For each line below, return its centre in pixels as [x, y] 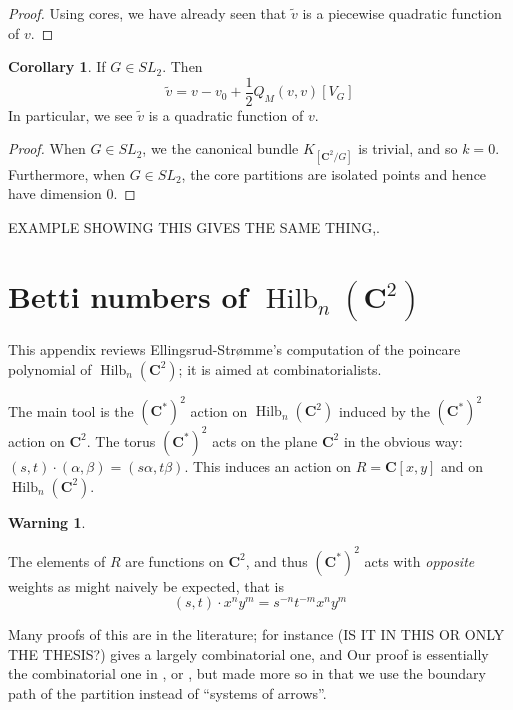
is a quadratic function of [226, 114]
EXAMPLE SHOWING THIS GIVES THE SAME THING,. [194, 226]
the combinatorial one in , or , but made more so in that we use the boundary [247, 673]
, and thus [276, 560]
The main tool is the [71, 410]
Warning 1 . [47, 521]
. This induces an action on [268, 465]
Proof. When [47, 148]
